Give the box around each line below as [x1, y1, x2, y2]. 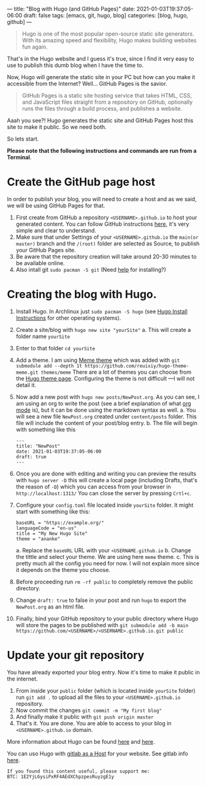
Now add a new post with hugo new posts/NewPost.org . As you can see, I [15, 393, 200, 401]
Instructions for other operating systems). [15, 314, 121, 322]
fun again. [21, 43, 48, 50]
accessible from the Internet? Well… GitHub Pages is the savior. [7, 80, 167, 87]
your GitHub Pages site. [15, 246, 76, 253]
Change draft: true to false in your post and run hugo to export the [15, 596, 186, 604]
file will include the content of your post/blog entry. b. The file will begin [15, 419, 198, 426]
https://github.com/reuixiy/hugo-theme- [84, 363, 189, 369]
